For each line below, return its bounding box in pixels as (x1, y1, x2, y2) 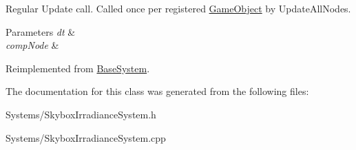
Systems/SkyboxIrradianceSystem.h (6, 107, 156, 121)
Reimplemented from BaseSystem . (6, 61, 150, 75)
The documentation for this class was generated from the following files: (6, 84, 309, 98)
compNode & (6, 38, 59, 52)
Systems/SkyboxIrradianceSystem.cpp (6, 130, 166, 144)
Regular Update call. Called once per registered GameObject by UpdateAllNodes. (6, 1, 351, 15)
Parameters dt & (6, 24, 76, 39)
